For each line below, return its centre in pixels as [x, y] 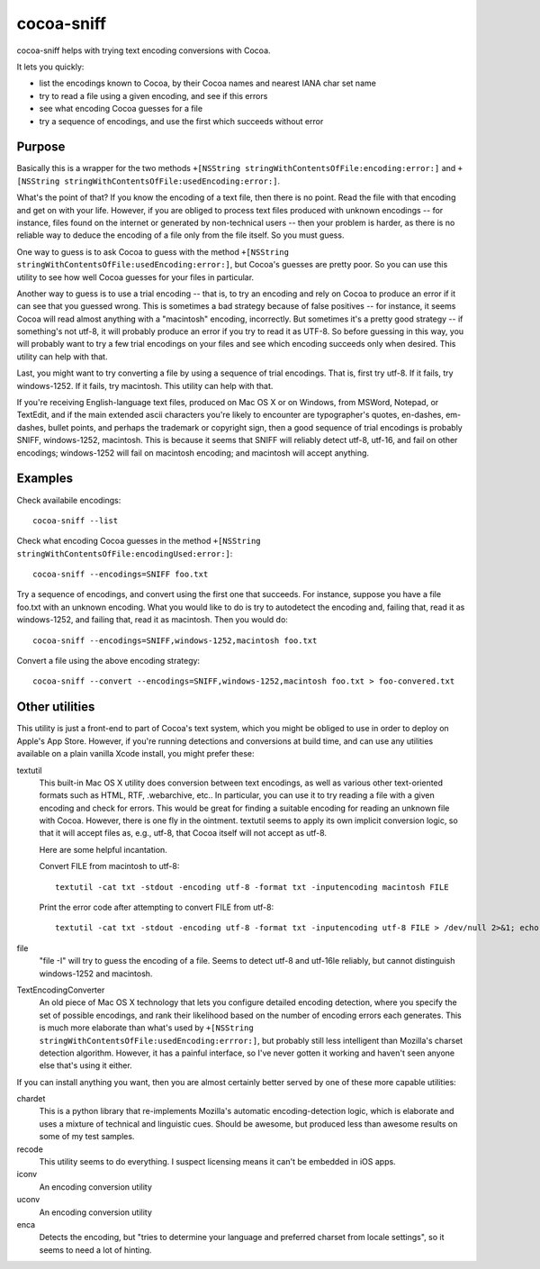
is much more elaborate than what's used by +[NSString [146, 1028]
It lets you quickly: [50, 67]
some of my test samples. [87, 1137]
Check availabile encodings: [69, 500]
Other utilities [56, 707]
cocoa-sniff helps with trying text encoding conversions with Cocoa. [144, 50]
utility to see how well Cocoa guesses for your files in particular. [135, 277]
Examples [45, 479]
